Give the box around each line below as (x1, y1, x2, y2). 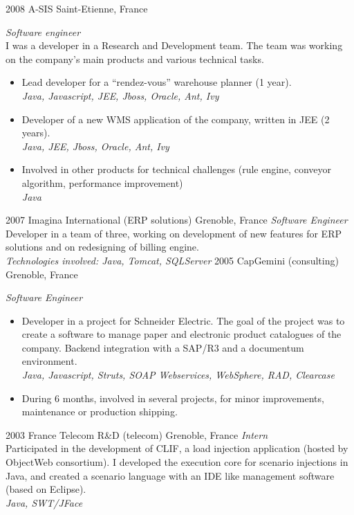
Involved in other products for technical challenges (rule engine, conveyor (21, 162, 331, 177)
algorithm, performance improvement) (21, 175, 183, 190)
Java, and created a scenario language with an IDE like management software (6, 468, 335, 482)
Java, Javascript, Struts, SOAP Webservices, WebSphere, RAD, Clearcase (21, 368, 335, 382)
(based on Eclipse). (6, 482, 86, 496)
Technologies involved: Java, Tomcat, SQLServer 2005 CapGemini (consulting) (6, 253, 339, 267)
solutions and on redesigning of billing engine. (6, 240, 199, 254)
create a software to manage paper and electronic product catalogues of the (21, 327, 342, 341)
